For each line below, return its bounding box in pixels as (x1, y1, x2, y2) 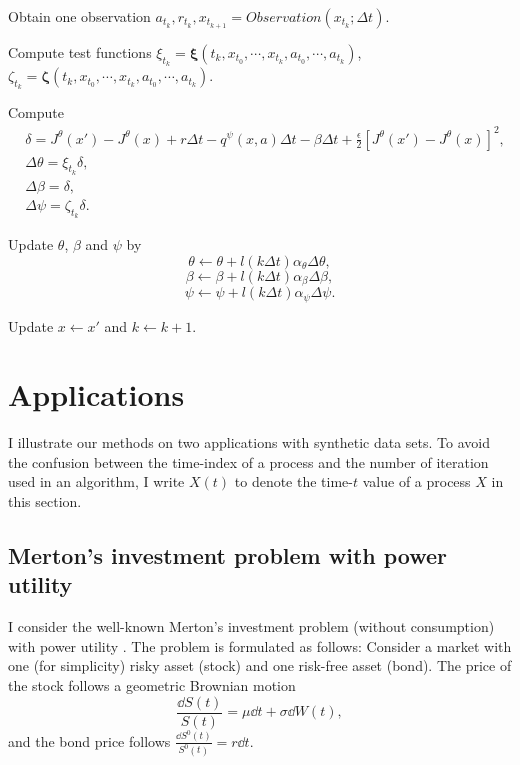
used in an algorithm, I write (8, 471, 185, 492)
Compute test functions (8, 42, 152, 62)
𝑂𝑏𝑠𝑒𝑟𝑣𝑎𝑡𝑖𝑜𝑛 (246, 11, 322, 25)
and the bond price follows (8, 730, 171, 751)
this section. (8, 491, 82, 512)
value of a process (362, 471, 471, 492)
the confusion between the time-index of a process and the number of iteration (8, 451, 489, 472)
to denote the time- (234, 471, 353, 492)
